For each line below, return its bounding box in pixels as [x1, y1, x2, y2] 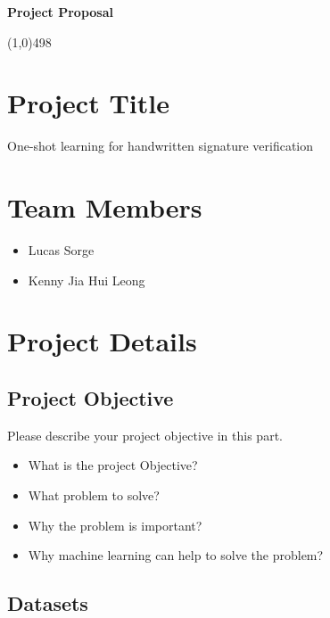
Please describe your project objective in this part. [7, 425, 283, 444]
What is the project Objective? [28, 456, 198, 474]
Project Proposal [7, 3, 113, 21]
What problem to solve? [28, 485, 160, 504]
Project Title [7, 85, 169, 121]
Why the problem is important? [28, 515, 202, 534]
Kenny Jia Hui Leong [28, 270, 145, 289]
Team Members [7, 189, 202, 226]
